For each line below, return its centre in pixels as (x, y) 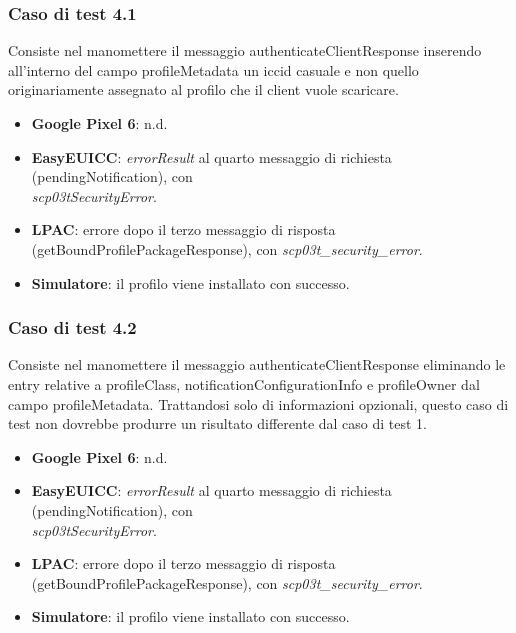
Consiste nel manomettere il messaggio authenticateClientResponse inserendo (245, 50)
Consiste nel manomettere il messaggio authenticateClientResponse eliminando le (257, 364)
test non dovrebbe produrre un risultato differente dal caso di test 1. (218, 423)
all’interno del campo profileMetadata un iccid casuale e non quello (213, 69)
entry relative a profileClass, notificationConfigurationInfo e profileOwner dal (244, 383)
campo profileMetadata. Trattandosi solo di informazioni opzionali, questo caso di (258, 403)
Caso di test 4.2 (72, 327)
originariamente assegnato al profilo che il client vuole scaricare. (203, 89)
